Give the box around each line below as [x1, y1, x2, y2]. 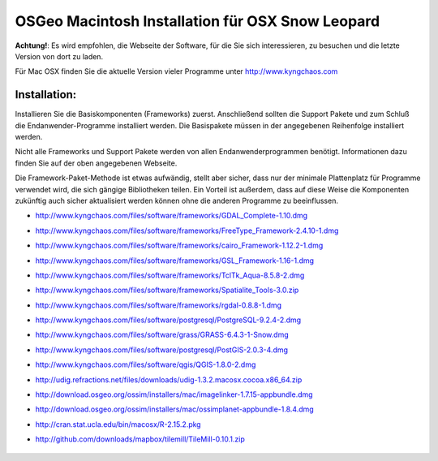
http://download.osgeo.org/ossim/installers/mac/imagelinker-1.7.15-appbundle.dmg [35, 390, 313, 399]
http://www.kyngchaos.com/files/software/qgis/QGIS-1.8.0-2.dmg [35, 360, 256, 369]
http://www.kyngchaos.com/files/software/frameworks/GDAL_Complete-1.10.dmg [35, 211, 308, 221]
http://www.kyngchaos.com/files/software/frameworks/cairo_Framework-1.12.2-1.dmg [35, 240, 324, 251]
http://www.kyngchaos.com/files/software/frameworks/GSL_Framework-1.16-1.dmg [35, 256, 315, 265]
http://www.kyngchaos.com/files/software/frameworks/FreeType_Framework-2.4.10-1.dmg [35, 226, 339, 235]
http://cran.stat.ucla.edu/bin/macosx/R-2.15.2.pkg [35, 419, 202, 429]
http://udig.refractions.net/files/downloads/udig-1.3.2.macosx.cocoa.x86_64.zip [35, 374, 303, 385]
